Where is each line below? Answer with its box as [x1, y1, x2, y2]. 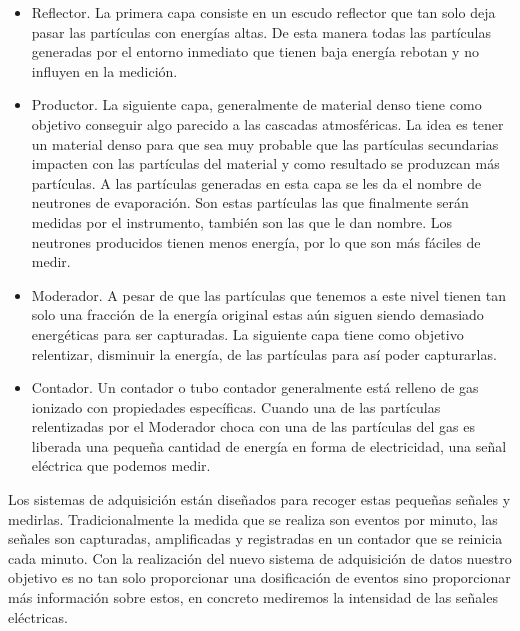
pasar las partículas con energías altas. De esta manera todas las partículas [31, 21, 491, 42]
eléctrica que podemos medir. [31, 455, 211, 476]
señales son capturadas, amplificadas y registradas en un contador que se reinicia [8, 528, 503, 549]
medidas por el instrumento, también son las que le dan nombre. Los [31, 211, 453, 232]
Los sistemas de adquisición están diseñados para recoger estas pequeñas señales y [8, 489, 511, 510]
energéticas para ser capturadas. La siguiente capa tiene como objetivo [31, 323, 464, 344]
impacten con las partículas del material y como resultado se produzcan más [31, 153, 500, 174]
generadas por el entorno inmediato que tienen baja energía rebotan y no [31, 41, 479, 62]
